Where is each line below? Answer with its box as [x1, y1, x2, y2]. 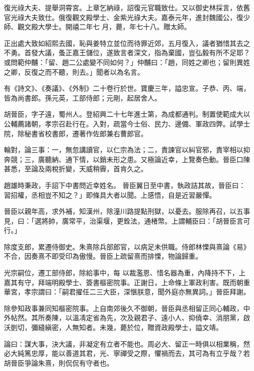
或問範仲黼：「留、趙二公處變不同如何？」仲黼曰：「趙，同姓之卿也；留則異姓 [4, 57, 250, 67]
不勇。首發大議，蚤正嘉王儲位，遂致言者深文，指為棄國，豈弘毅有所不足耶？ [4, 47, 250, 58]
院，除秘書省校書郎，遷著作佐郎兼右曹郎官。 [4, 128, 148, 138]
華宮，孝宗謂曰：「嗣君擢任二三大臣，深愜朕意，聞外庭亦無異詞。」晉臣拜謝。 [4, 287, 250, 297]
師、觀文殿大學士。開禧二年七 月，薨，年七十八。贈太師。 [4, 21, 191, 32]
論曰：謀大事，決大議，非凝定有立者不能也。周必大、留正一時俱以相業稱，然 [4, 338, 250, 349]
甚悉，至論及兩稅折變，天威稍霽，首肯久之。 [4, 164, 148, 174]
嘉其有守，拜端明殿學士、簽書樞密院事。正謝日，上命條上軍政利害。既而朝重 [4, 277, 250, 287]
